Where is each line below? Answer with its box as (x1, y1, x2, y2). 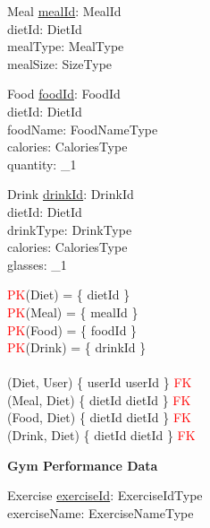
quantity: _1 (7, 154, 77, 173)
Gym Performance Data (7, 455, 158, 474)
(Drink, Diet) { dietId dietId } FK (7, 426, 196, 445)
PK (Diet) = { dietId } (7, 285, 130, 304)
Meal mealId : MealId (7, 2, 122, 20)
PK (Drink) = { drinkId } (7, 338, 147, 357)
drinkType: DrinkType (7, 220, 132, 238)
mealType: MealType (7, 37, 124, 56)
